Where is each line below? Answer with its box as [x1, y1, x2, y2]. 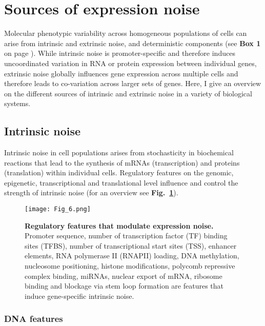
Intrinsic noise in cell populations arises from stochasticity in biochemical [4, 147, 234, 158]
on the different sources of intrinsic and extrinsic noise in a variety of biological [4, 88, 252, 98]
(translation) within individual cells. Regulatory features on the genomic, [4, 167, 234, 178]
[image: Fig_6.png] [25, 206, 91, 213]
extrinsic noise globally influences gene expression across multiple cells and [4, 68, 238, 78]
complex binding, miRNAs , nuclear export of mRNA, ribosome [25, 270, 222, 281]
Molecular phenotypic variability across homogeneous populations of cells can [4, 28, 247, 38]
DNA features [4, 312, 63, 325]
